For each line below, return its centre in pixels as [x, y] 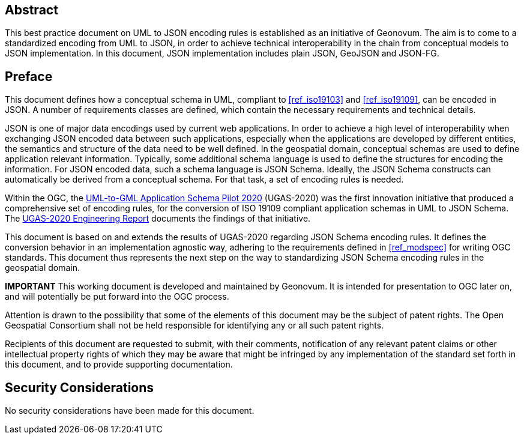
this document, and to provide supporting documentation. [119, 365]
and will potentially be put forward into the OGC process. [117, 297]
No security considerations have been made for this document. [130, 411]
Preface [29, 76]
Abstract [32, 10]
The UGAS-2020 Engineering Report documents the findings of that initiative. [158, 219]
